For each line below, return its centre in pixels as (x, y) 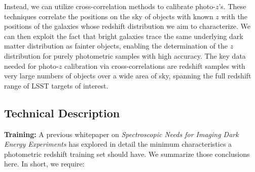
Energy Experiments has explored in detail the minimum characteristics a (118, 144)
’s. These (232, 6)
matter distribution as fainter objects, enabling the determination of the (116, 46)
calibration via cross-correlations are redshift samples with (155, 66)
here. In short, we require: (44, 164)
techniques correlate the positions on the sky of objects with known (109, 16)
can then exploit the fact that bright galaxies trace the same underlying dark (124, 36)
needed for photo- (31, 66)
